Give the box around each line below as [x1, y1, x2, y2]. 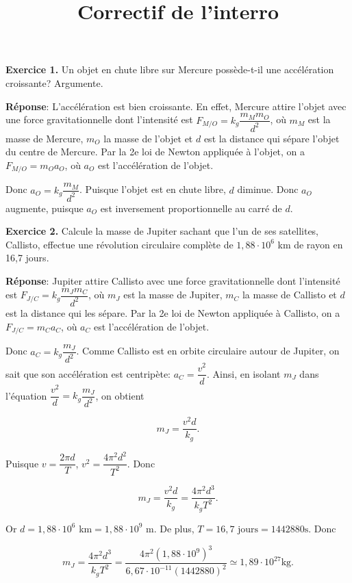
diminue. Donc [237, 182, 299, 196]
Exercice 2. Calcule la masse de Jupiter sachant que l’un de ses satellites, [5, 224, 319, 238]
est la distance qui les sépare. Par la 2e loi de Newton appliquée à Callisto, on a [5, 305, 340, 320]
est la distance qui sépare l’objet [203, 131, 340, 145]
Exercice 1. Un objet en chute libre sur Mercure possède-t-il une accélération [5, 62, 334, 77]
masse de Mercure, [5, 131, 84, 145]
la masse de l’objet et [103, 131, 193, 145]
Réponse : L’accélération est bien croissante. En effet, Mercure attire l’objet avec [5, 99, 347, 113]
